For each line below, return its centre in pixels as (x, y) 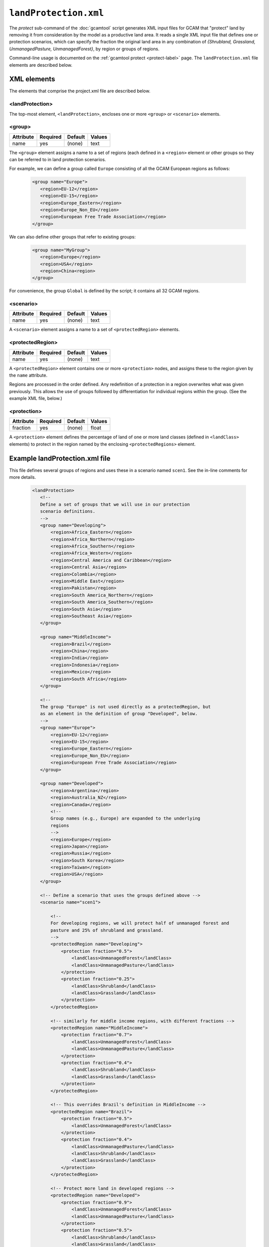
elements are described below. (41, 65)
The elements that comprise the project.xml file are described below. (80, 91)
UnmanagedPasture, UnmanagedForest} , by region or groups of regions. (84, 49)
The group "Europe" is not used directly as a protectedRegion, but (126, 707)
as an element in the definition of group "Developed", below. (119, 714)
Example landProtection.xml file (60, 458)
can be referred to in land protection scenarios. (58, 160)
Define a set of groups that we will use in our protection (115, 504)
